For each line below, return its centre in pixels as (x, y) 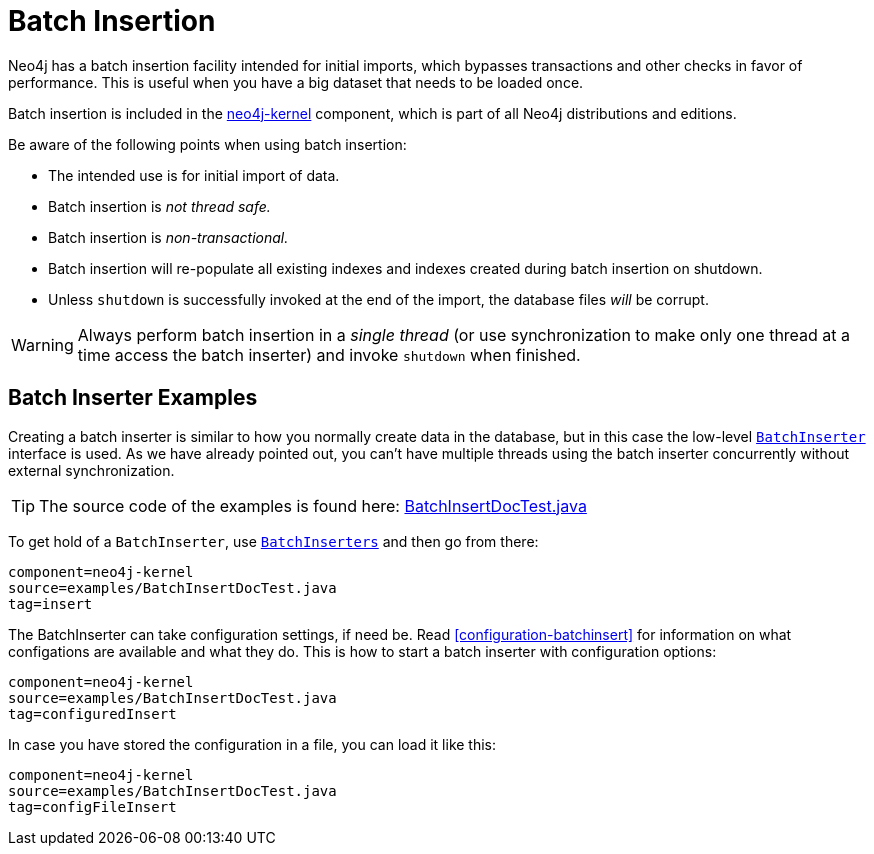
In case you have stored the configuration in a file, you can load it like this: (252, 744)
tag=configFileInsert (92, 806)
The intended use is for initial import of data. (194, 175)
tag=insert (50, 603)
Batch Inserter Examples (133, 398)
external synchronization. (91, 470)
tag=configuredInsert (92, 713)
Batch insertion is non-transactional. (168, 237)
